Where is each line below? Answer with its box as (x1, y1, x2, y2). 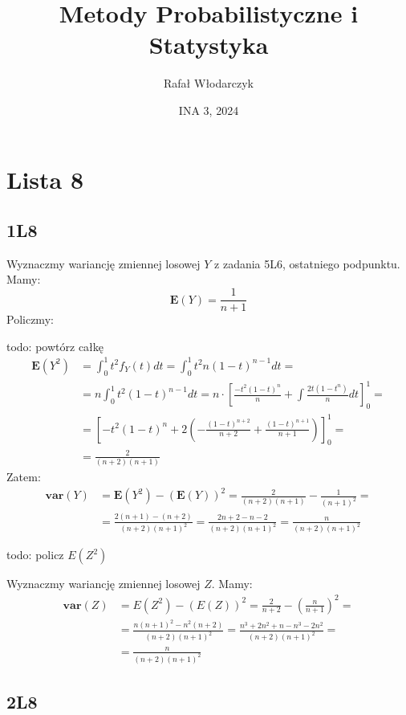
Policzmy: (6, 311, 54, 328)
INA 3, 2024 (178, 101, 239, 118)
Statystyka (148, 28, 269, 61)
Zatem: (6, 468, 41, 485)
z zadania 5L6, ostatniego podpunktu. (214, 255, 400, 272)
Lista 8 (6, 162, 84, 195)
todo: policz (6, 546, 64, 563)
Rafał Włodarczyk (164, 75, 254, 92)
